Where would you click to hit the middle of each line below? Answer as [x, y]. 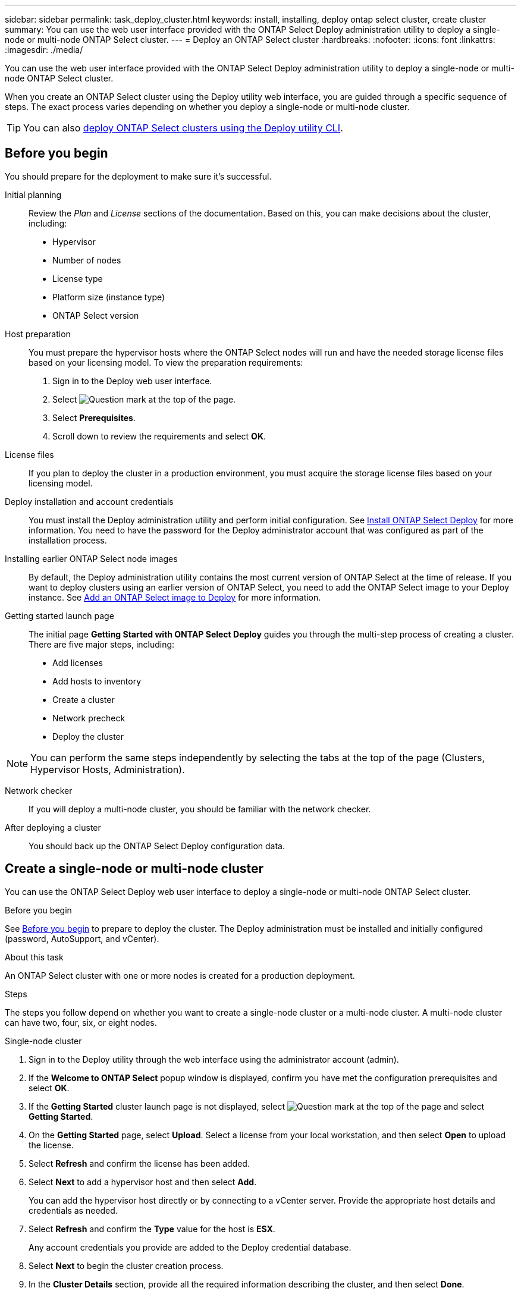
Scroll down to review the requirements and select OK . [159, 436]
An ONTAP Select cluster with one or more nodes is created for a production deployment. [180, 975]
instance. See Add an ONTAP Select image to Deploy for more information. [175, 597]
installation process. [68, 540]
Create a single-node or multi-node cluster [134, 869]
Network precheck [89, 718]
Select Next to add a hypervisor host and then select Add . [143, 1182]
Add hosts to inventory [97, 681]
